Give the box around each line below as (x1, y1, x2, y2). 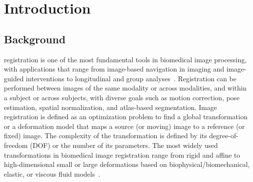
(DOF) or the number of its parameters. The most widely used (30, 140, 218, 150)
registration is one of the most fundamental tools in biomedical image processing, (4, 54, 247, 64)
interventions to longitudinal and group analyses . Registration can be (26, 73, 236, 83)
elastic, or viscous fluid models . (4, 168, 101, 179)
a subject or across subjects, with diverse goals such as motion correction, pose (4, 92, 240, 102)
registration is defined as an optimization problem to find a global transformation (4, 111, 248, 122)
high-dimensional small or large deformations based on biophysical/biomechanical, (4, 159, 250, 169)
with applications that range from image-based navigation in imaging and (4, 64, 224, 74)
